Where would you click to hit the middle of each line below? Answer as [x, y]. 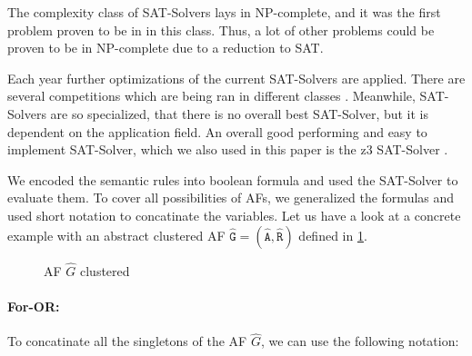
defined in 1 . [333, 235]
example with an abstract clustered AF [116, 235]
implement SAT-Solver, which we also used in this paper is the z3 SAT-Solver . [228, 149]
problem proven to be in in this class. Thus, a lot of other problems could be [221, 30]
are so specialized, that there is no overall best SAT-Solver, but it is [240, 113]
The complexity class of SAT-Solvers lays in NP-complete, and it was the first [224, 12]
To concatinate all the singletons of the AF [127, 341]
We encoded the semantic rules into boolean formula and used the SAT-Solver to [233, 179]
